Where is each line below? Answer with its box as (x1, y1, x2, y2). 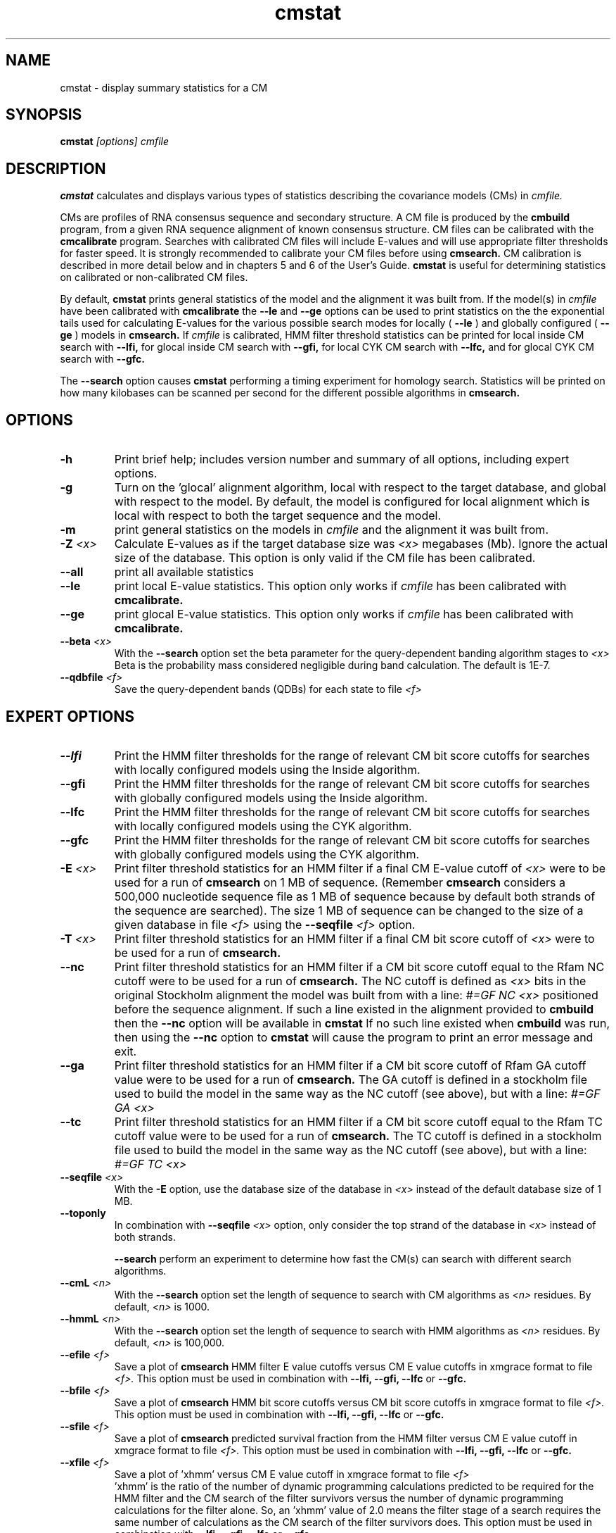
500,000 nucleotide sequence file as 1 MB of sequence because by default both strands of (114, 889, 596, 903)
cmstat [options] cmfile (60, 135, 169, 148)
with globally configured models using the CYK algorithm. (114, 846, 420, 861)
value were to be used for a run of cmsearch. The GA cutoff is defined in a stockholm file (114, 1072, 588, 1087)
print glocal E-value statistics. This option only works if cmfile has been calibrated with (114, 607, 574, 622)
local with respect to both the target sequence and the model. (114, 508, 442, 523)
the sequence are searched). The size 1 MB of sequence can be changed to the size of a (114, 903, 584, 918)
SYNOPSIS (6, 106, 82, 124)
